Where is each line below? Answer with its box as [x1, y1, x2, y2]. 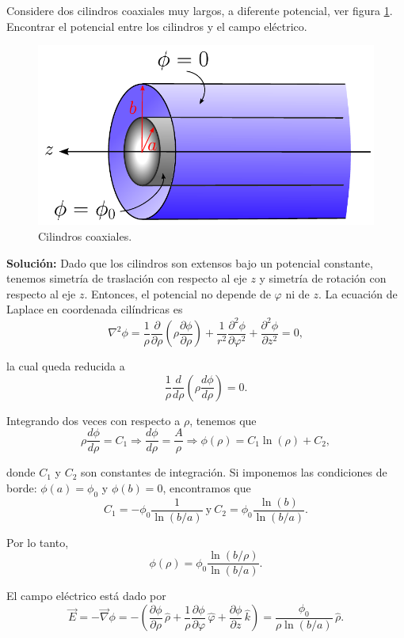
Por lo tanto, [6, 534, 69, 550]
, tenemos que [189, 412, 257, 428]
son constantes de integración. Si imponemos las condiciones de [81, 464, 387, 480]
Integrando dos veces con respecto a [6, 412, 181, 428]
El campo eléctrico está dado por [6, 587, 166, 604]
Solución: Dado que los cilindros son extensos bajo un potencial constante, [6, 254, 373, 271]
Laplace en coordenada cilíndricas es [6, 301, 183, 317]
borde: [6, 479, 37, 496]
